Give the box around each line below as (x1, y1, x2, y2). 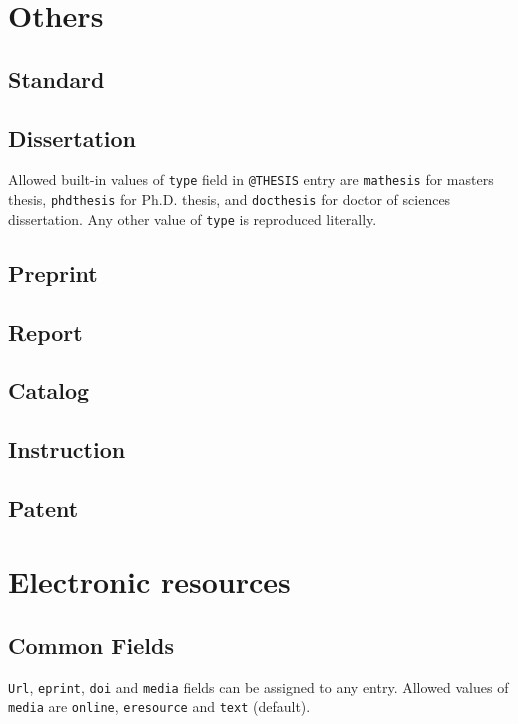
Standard (8, 63, 105, 94)
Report (8, 316, 83, 347)
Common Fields (8, 630, 174, 660)
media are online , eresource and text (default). (8, 696, 311, 717)
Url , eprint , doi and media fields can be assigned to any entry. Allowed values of (8, 676, 509, 697)
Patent (8, 492, 79, 523)
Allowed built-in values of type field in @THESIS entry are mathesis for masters (8, 169, 494, 190)
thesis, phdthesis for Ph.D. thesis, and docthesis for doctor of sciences (8, 189, 451, 210)
